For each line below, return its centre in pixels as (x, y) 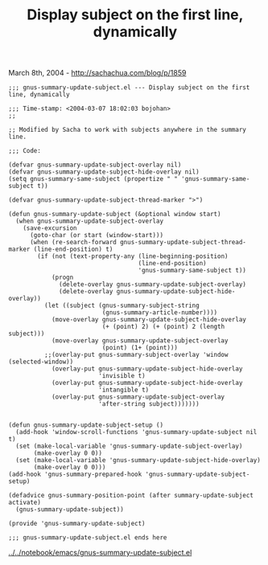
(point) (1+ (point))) (140, 348)
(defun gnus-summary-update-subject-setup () (86, 425)
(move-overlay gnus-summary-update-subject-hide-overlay (149, 320)
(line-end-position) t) (73, 250)
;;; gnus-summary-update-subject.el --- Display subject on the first (129, 88)
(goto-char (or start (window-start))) (96, 235)
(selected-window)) (41, 362)
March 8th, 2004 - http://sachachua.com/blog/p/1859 (97, 73)
